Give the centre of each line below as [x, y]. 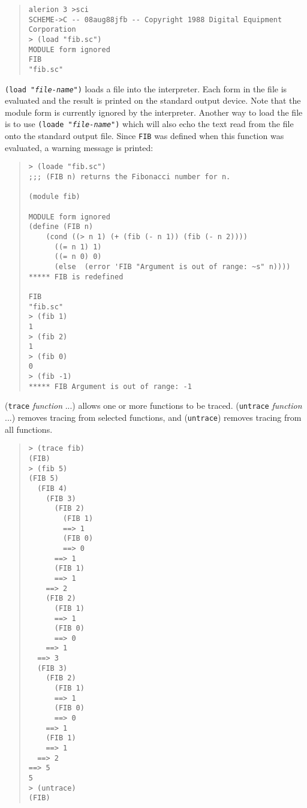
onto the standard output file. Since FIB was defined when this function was [145, 136]
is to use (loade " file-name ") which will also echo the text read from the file [149, 124]
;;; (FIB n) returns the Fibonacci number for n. [130, 177]
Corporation [52, 30]
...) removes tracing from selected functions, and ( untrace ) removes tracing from [153, 417]
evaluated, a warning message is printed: [79, 147]
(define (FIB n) [61, 227]
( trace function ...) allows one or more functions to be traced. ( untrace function [153, 405]
